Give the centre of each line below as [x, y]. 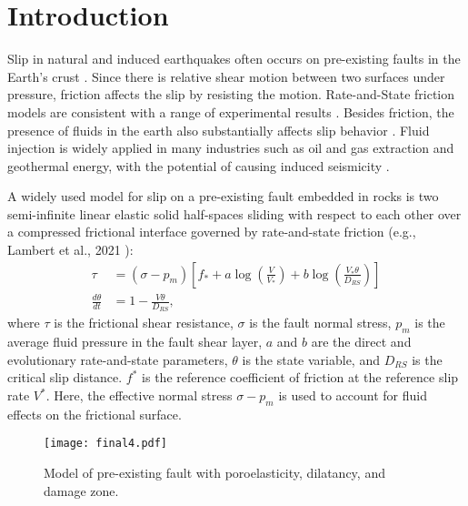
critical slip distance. [65, 377]
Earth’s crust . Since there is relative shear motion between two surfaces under [226, 76]
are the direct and [361, 342]
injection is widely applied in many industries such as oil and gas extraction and [231, 148]
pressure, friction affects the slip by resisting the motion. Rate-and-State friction [231, 94]
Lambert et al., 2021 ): [70, 250]
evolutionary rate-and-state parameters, [118, 359]
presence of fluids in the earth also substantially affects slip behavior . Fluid [219, 130]
